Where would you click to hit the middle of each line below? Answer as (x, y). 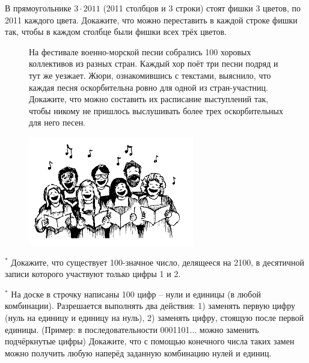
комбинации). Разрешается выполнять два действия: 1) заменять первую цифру (150, 306)
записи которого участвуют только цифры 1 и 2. (93, 274)
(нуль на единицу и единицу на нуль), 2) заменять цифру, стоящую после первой (154, 317)
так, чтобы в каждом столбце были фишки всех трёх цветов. (116, 32)
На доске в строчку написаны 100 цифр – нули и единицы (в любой (136, 294)
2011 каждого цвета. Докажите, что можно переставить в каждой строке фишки (151, 20)
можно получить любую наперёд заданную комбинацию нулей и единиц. (138, 352)
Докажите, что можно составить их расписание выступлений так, (149, 99)
